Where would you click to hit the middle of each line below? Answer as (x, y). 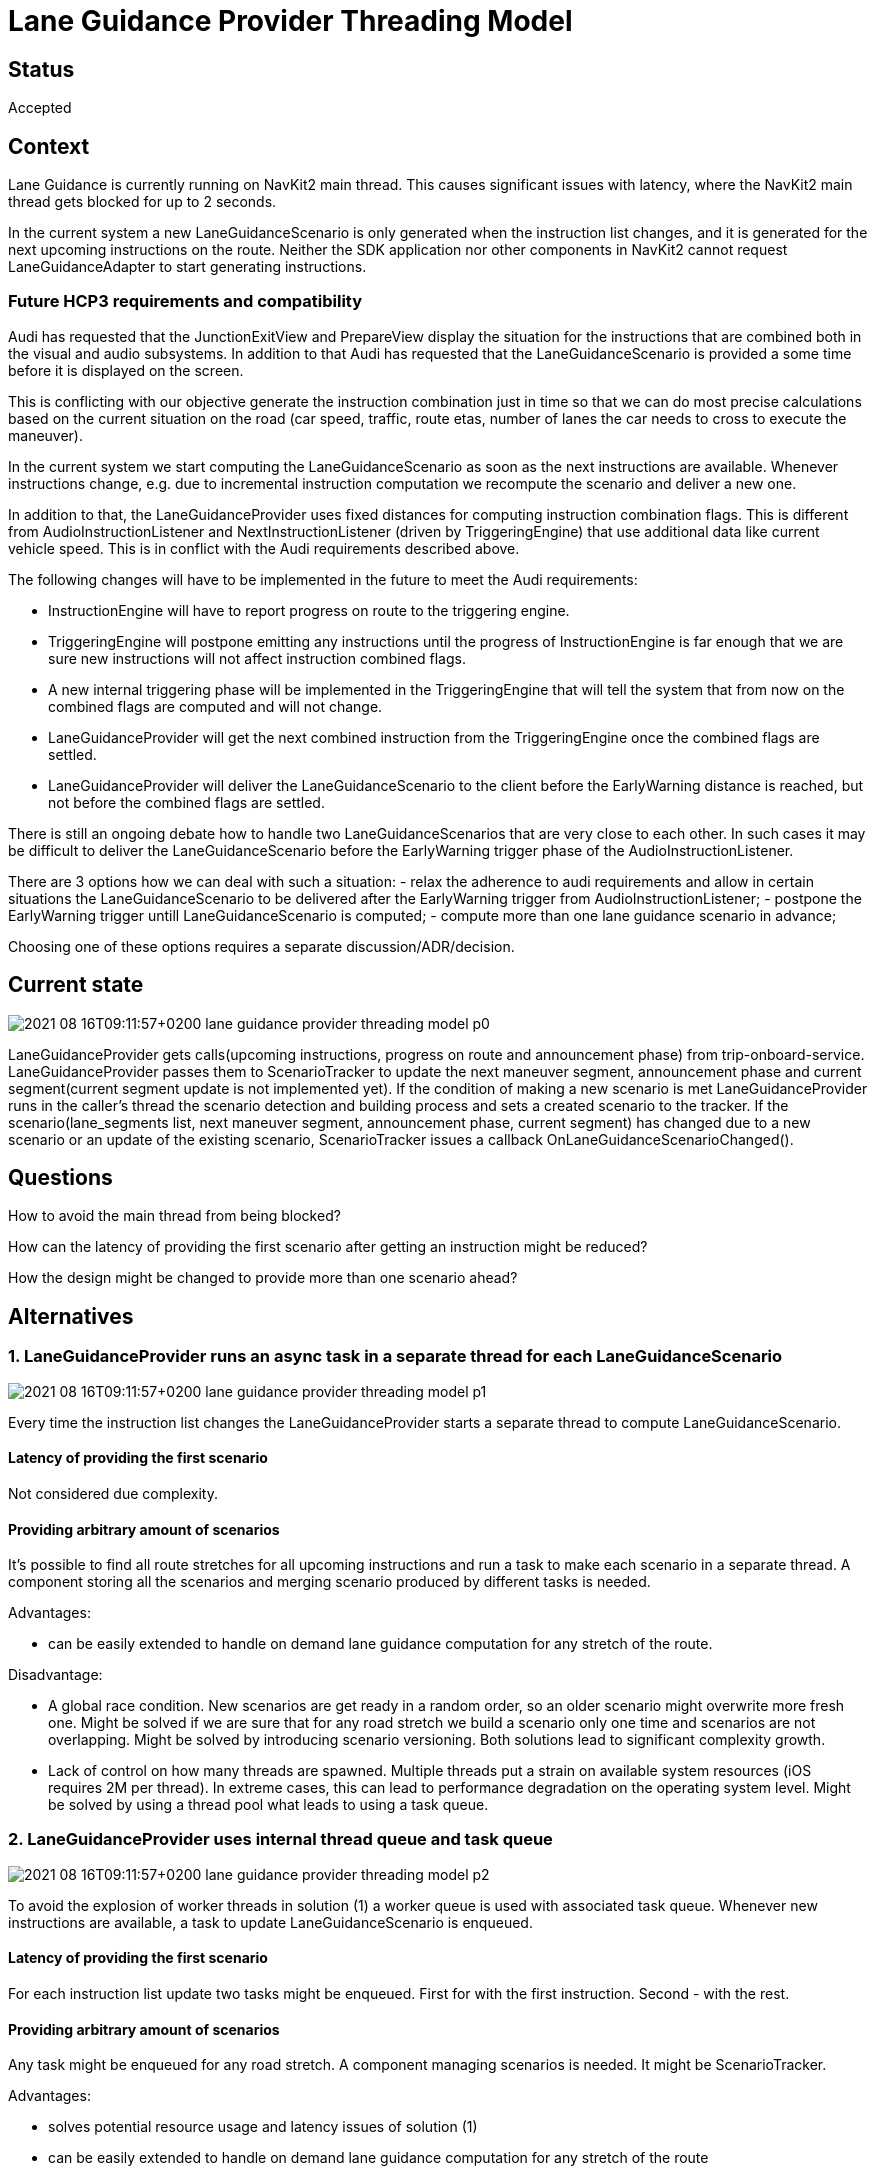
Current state (76, 985)
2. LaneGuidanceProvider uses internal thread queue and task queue (280, 1839)
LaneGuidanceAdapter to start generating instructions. (187, 267)
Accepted (40, 108)
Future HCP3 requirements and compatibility (185, 301)
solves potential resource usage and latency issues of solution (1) (263, 2127)
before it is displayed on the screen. (126, 370)
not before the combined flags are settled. (186, 802)
